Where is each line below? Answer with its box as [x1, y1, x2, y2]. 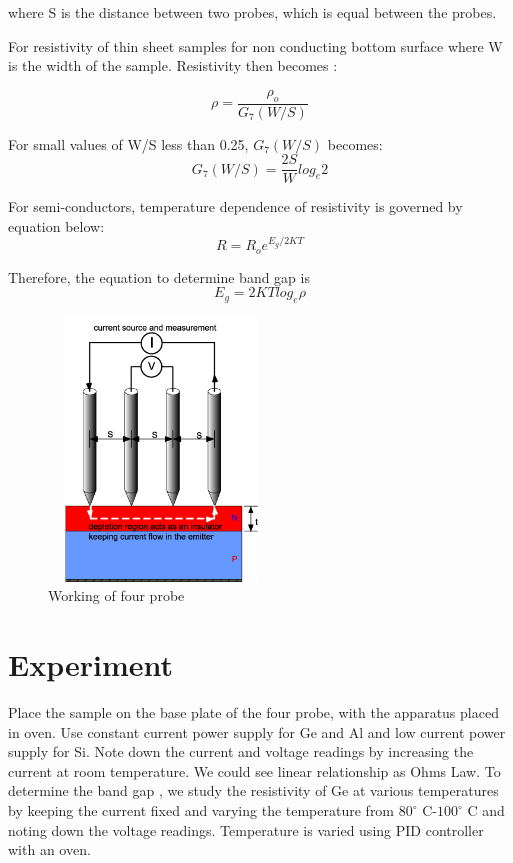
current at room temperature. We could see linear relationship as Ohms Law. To [8, 760, 501, 781]
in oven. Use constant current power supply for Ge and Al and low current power [8, 721, 506, 742]
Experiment [8, 644, 174, 685]
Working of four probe [48, 585, 185, 606]
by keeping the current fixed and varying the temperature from [8, 800, 395, 821]
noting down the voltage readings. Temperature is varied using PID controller [8, 819, 484, 840]
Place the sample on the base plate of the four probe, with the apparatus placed [8, 702, 499, 723]
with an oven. [8, 839, 91, 860]
